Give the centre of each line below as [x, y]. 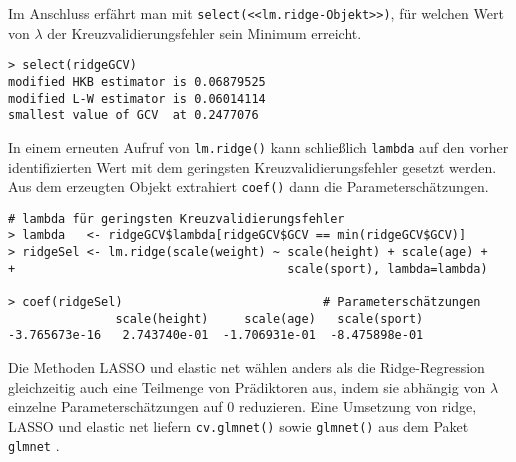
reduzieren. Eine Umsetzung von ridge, [357, 406]
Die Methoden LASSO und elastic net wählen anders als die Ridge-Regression [246, 367]
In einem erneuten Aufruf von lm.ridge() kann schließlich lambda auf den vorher [258, 146]
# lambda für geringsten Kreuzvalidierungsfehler [176, 218]
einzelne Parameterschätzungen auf [115, 406]
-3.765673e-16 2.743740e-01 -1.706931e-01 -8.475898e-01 [216, 335]
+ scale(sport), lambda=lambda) [248, 268]
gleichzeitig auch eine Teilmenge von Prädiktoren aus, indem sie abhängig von [247, 386]
